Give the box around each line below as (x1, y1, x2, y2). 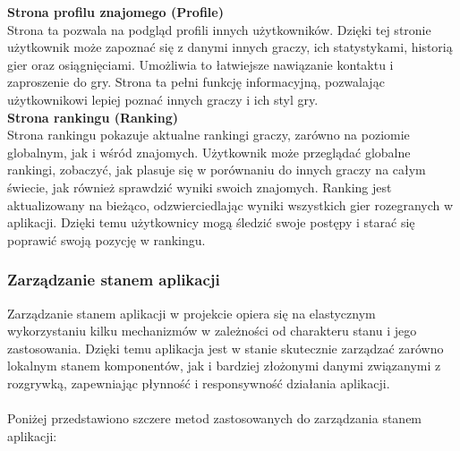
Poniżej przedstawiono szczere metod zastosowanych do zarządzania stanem (7, 409, 422, 428)
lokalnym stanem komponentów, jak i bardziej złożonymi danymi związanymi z (7, 356, 441, 375)
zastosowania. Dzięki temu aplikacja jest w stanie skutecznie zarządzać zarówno (7, 338, 444, 357)
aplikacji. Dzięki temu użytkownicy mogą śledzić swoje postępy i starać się (7, 213, 415, 232)
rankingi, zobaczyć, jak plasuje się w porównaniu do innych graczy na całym (7, 160, 426, 179)
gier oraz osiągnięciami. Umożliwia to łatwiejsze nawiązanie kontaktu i (7, 55, 394, 73)
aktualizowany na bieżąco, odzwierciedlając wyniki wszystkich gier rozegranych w (7, 195, 454, 214)
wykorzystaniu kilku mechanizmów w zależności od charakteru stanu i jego (7, 321, 417, 340)
